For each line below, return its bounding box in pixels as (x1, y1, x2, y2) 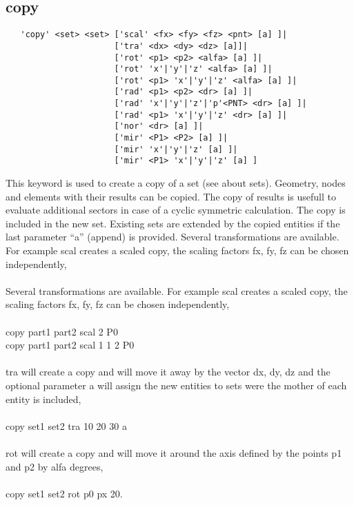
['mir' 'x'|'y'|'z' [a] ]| (114, 144, 238, 154)
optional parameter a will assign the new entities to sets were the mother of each (6, 378, 347, 392)
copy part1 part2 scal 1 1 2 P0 (6, 338, 135, 352)
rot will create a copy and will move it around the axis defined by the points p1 (6, 445, 342, 460)
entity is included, (6, 391, 81, 406)
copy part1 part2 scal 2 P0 (6, 324, 118, 338)
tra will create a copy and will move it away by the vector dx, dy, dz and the (6, 364, 331, 379)
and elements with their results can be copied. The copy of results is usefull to (6, 189, 336, 203)
